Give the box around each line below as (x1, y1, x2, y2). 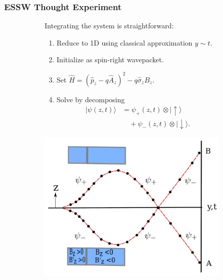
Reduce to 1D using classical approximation (56, 37, 193, 48)
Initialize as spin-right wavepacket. (56, 54, 164, 65)
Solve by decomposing (56, 94, 125, 104)
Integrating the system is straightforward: (45, 20, 174, 31)
